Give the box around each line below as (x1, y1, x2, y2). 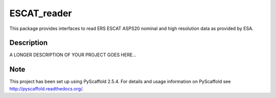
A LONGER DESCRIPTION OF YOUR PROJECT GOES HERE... (9, 52, 136, 58)
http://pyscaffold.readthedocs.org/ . (9, 85, 84, 91)
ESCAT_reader (9, 8, 72, 19)
